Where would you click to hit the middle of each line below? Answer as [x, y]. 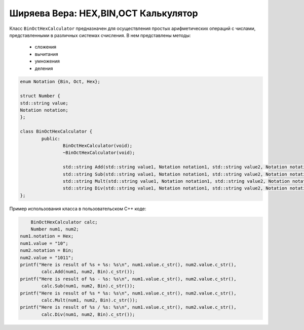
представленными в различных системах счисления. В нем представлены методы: [100, 35]
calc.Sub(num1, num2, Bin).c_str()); [88, 286]
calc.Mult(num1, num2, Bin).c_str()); [89, 300]
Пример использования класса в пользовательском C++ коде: [78, 209]
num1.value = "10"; [44, 243]
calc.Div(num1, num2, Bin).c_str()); [88, 314]
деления [44, 68]
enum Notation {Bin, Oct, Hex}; [60, 82]
